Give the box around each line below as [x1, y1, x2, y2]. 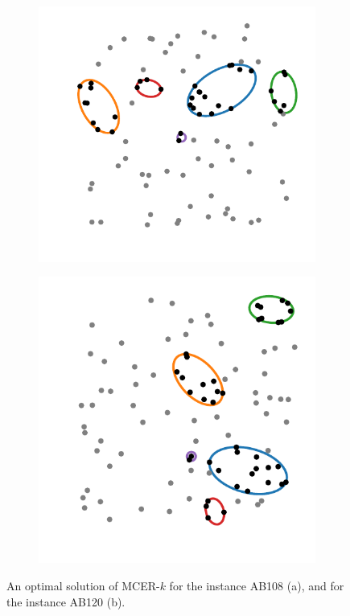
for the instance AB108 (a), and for [169, 577, 344, 594]
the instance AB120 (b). [6, 593, 126, 610]
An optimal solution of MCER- [6, 577, 160, 594]
